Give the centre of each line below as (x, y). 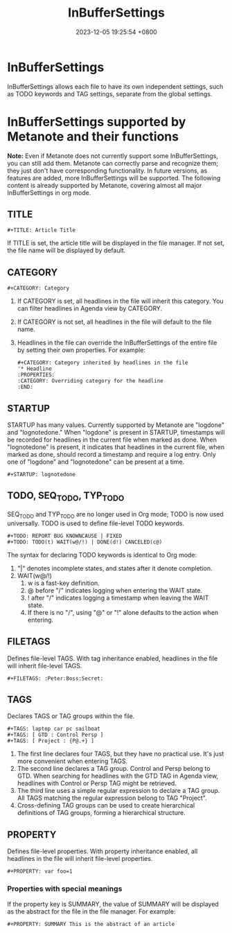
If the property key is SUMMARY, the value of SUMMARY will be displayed (113, 904)
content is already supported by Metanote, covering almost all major (105, 185)
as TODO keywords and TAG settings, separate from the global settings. (110, 94)
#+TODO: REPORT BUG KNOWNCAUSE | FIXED (65, 536)
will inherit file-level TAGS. (45, 665)
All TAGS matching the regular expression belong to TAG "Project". (112, 798)
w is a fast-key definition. (64, 583)
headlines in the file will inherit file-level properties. (80, 859)
